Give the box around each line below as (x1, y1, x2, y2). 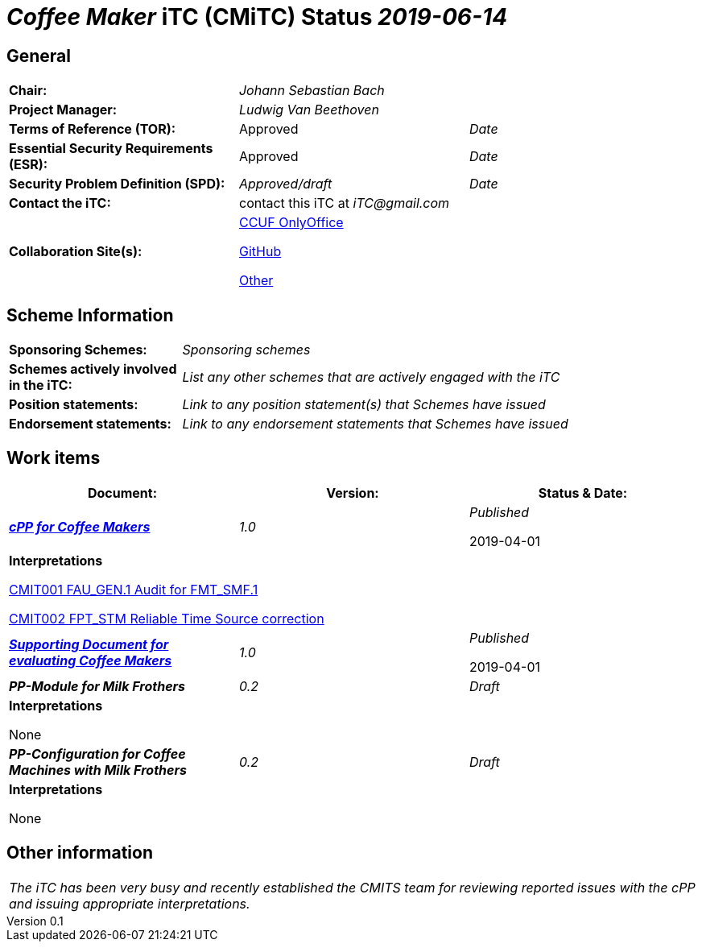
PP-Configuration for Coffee (9, 745, 186, 762)
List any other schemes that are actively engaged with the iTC (182, 369, 560, 386)
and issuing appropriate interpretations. (9, 895, 250, 912)
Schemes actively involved (9, 361, 177, 378)
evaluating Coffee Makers (9, 652, 172, 669)
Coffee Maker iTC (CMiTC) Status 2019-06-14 (6, 3, 508, 31)
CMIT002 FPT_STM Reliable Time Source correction (9, 610, 324, 627)
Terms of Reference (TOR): (9, 121, 176, 138)
